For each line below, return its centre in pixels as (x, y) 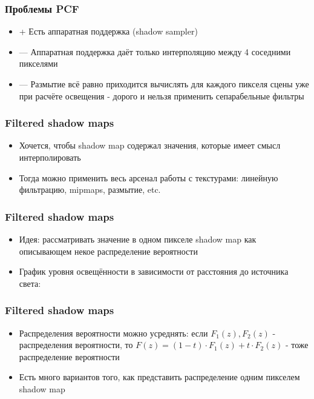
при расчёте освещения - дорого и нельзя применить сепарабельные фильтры (162, 96)
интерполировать (50, 157)
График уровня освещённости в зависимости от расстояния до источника (154, 271)
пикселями (38, 63)
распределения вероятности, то (76, 345)
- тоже (297, 345)
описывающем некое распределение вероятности (108, 251)
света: (30, 283)
